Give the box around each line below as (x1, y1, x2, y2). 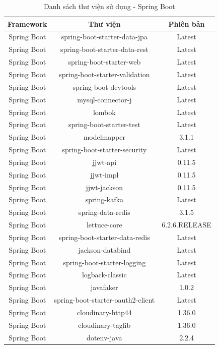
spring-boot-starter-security (62, 144, 147, 155)
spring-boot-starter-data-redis (58, 231, 150, 242)
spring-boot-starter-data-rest (60, 44, 149, 54)
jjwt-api (92, 156, 117, 167)
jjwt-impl (90, 169, 119, 180)
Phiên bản (168, 18, 205, 29)
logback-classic (82, 269, 127, 280)
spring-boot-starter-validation (59, 69, 150, 79)
